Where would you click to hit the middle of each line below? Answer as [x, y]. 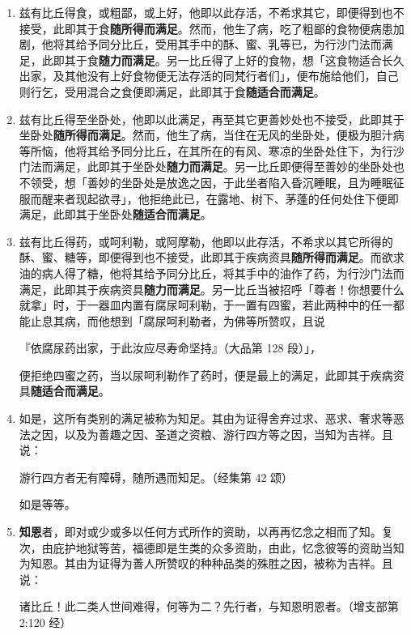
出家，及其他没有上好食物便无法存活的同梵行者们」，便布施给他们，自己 [209, 76]
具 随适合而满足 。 [64, 391]
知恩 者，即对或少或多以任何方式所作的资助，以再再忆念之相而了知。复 [206, 532]
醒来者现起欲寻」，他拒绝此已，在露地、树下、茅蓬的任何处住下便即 [220, 198]
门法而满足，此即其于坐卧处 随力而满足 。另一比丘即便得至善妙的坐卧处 [206, 166]
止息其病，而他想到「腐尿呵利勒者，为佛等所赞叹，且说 [178, 320]
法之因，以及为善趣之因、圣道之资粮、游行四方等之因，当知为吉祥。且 [206, 434]
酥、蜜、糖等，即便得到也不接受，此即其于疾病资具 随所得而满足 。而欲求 [212, 257]
